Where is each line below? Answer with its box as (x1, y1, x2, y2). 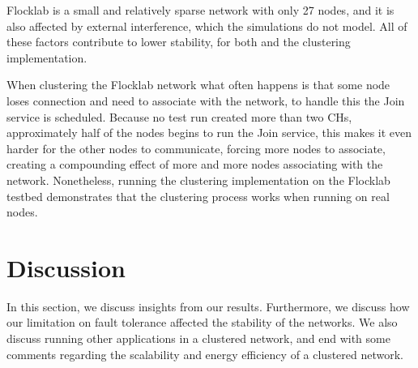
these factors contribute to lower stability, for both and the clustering (6, 33, 351, 50)
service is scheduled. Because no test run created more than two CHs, (6, 108, 352, 125)
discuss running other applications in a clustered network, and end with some (6, 330, 390, 347)
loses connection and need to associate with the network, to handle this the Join (6, 92, 405, 109)
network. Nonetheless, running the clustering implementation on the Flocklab (6, 171, 390, 188)
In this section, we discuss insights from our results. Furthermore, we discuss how (6, 297, 410, 315)
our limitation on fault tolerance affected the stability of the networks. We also (6, 314, 398, 331)
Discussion (6, 250, 126, 284)
